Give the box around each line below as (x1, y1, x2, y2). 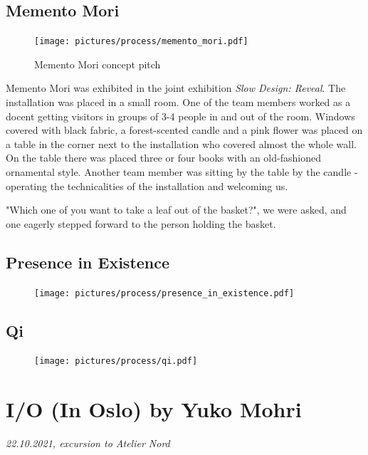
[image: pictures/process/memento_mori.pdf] (34, 36, 248, 47)
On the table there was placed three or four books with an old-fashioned (6, 150, 321, 165)
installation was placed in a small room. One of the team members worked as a (6, 95, 351, 110)
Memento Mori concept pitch (34, 56, 161, 71)
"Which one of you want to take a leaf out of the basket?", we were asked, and (6, 202, 347, 217)
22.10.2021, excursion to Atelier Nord (6, 436, 170, 451)
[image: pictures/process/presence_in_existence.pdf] (34, 288, 295, 298)
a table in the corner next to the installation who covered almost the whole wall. (6, 136, 357, 151)
